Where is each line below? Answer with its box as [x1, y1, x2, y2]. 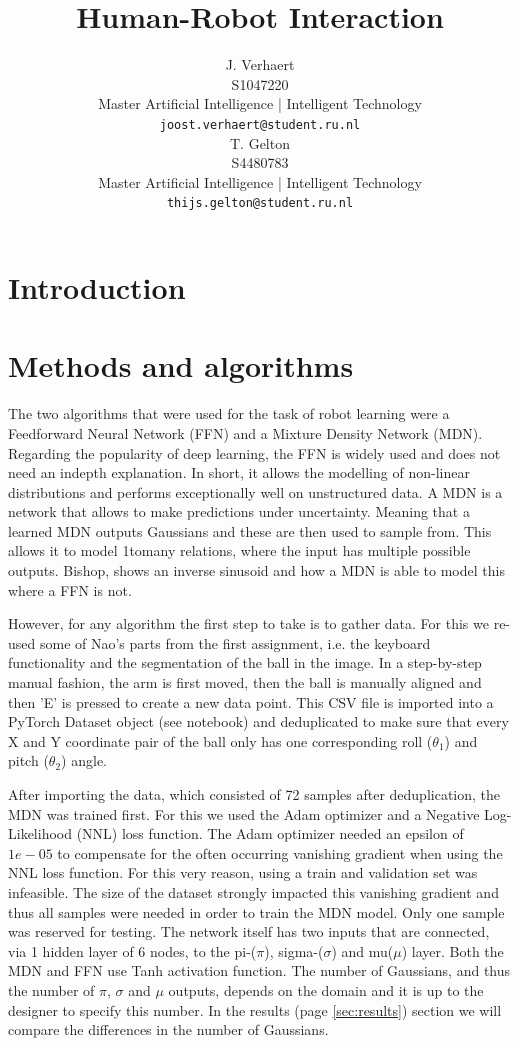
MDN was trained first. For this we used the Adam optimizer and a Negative [8, 803, 480, 824]
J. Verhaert [225, 54, 295, 75]
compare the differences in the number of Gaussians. [8, 1019, 329, 1040]
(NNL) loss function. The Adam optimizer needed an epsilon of [76, 823, 464, 844]
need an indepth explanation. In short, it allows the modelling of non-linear [8, 462, 470, 483]
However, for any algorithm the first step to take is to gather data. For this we [8, 613, 489, 634]
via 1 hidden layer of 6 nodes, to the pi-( [8, 940, 257, 961]
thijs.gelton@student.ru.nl [166, 196, 354, 211]
